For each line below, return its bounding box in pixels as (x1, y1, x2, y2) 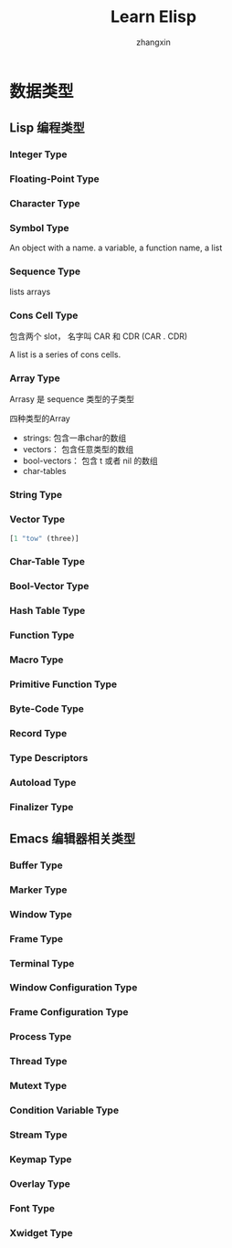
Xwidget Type (9, 1226, 73, 1239)
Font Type (9, 1201, 56, 1214)
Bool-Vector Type (9, 580, 90, 593)
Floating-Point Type (9, 173, 100, 185)
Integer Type (9, 148, 68, 161)
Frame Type (9, 932, 64, 945)
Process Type (9, 1031, 72, 1043)
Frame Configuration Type (9, 1006, 129, 1019)
